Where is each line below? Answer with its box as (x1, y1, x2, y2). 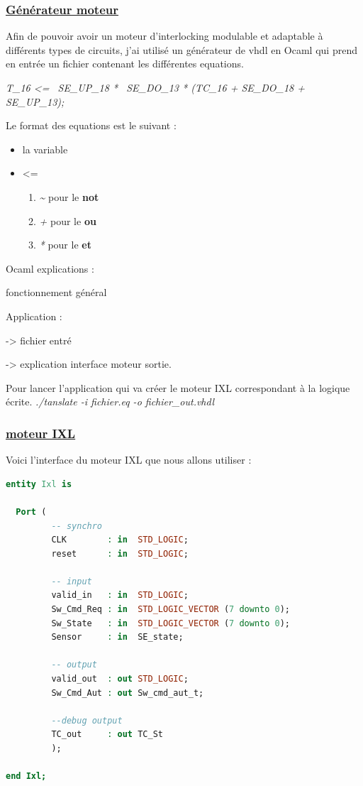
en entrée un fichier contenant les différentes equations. (6, 56, 244, 71)
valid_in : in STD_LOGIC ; (51, 590, 189, 601)
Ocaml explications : (6, 261, 94, 275)
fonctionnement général (6, 285, 107, 300)
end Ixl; (6, 771, 47, 782)
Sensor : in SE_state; (51, 632, 184, 643)
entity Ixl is (6, 479, 72, 489)
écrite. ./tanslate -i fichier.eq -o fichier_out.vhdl (6, 394, 214, 409)
